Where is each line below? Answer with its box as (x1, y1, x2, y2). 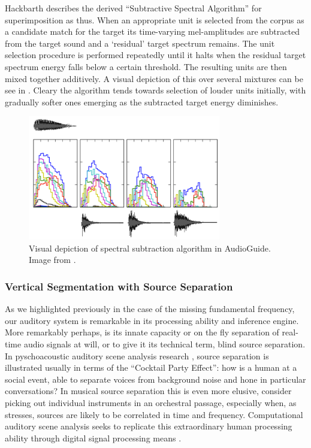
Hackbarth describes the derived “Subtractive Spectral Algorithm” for (5, 2, 262, 14)
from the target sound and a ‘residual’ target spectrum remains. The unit (5, 37, 275, 49)
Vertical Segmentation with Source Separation (5, 279, 233, 293)
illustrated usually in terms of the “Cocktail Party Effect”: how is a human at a (5, 361, 297, 374)
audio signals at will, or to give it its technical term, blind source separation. (23, 338, 306, 350)
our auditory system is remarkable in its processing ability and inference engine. (5, 314, 299, 326)
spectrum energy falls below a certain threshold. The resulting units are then (5, 60, 287, 72)
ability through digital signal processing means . (5, 431, 182, 444)
